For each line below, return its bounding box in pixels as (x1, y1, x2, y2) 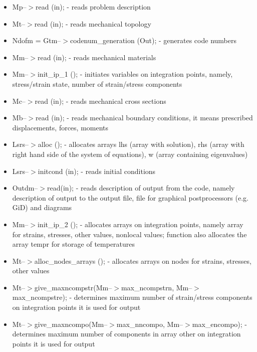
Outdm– (12, 183, 38, 193)
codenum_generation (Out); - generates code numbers (70, 35, 236, 46)
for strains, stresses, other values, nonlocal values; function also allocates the (12, 229, 247, 239)
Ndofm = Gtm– (12, 35, 61, 46)
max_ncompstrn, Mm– (121, 282, 192, 292)
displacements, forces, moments (12, 122, 109, 132)
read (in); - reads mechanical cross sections (35, 95, 166, 106)
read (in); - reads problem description (36, 2, 151, 12)
